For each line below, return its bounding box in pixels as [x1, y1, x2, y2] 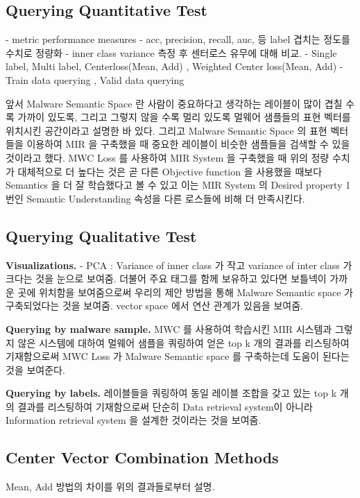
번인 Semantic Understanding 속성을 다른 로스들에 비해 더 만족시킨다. [6, 191, 305, 205]
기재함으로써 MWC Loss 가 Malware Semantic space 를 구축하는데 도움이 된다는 [6, 349, 350, 363]
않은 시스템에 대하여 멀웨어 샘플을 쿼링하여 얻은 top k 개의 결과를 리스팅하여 [17, 335, 350, 350]
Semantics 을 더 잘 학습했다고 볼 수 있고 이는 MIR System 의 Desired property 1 [6, 178, 351, 192]
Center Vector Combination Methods [6, 447, 279, 468]
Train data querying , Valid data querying [6, 72, 185, 87]
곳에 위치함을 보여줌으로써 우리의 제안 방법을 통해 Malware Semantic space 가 [17, 284, 353, 299]
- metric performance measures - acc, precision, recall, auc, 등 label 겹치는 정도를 [6, 32, 350, 46]
